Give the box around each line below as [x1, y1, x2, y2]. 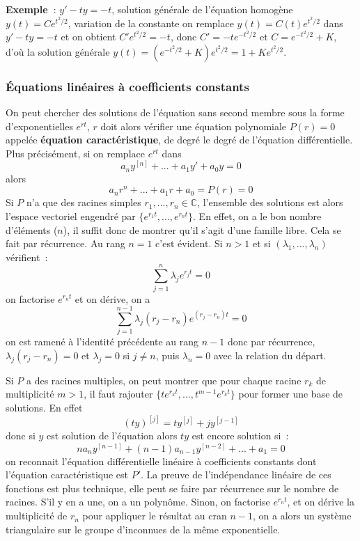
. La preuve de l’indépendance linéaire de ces [141, 467, 331, 482]
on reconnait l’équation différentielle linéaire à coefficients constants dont [6, 453, 317, 468]
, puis [155, 347, 180, 362]
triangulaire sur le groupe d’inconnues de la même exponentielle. [6, 522, 281, 536]
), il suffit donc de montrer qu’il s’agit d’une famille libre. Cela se [63, 222, 341, 237]
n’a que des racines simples [26, 195, 141, 210]
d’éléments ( [6, 222, 58, 237]
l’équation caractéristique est [6, 467, 129, 482]
